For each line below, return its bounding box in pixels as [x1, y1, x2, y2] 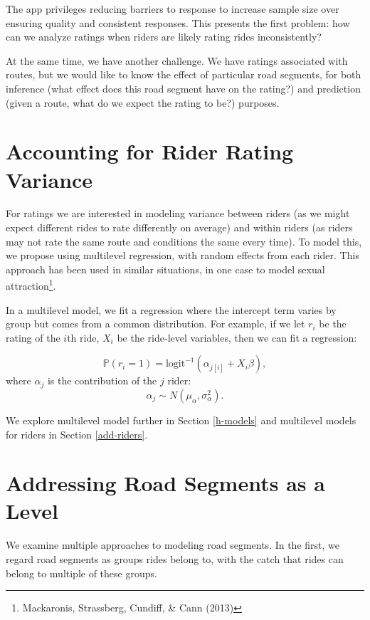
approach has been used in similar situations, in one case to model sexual [6, 261, 325, 276]
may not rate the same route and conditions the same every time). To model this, [6, 233, 362, 248]
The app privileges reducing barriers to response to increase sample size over [6, 1, 339, 16]
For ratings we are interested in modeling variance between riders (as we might [6, 206, 350, 221]
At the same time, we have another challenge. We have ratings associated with [6, 53, 348, 68]
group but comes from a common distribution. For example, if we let [6, 316, 305, 331]
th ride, [67, 330, 100, 345]
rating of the [6, 330, 60, 345]
